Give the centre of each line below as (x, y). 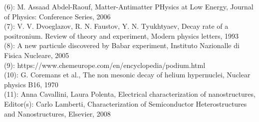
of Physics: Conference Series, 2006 (57, 16)
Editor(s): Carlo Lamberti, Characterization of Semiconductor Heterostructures (126, 103)
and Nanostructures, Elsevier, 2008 (57, 113)
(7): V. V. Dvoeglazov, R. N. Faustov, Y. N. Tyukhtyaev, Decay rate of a (116, 26)
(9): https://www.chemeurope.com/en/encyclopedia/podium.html (105, 65)
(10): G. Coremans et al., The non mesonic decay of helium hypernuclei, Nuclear (127, 75)
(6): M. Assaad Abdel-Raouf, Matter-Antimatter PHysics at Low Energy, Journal (129, 6)
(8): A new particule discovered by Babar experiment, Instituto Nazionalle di (122, 45)
